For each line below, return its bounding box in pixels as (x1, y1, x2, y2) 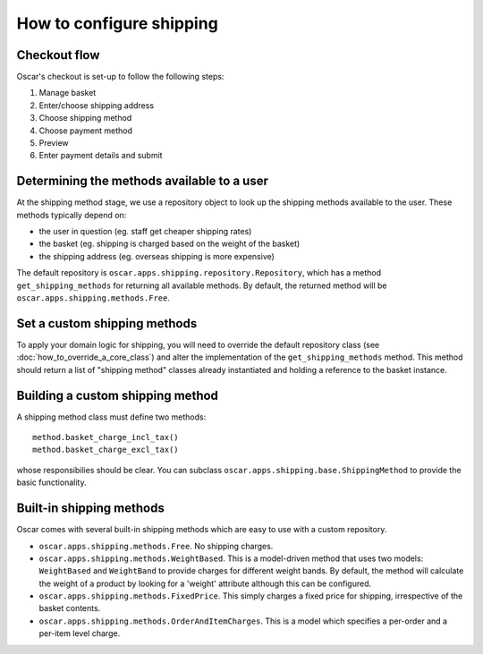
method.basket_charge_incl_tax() (32, 432, 179, 443)
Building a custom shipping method (16, 387, 219, 403)
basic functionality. (16, 477, 87, 488)
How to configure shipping (16, 13, 218, 33)
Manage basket (38, 88, 97, 98)
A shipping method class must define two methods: (16, 412, 207, 422)
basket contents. (38, 603, 101, 614)
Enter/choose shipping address (38, 99, 155, 111)
